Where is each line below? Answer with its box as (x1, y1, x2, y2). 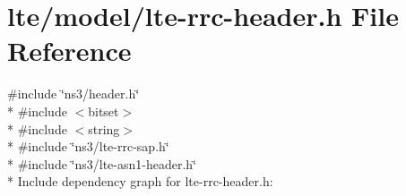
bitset (88, 101, 119, 120)
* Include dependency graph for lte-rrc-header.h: (7, 172, 273, 191)
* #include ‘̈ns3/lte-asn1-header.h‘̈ (7, 154, 196, 173)
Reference (7, 32, 132, 69)
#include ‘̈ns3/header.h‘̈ (7, 84, 140, 103)
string (88, 119, 120, 138)
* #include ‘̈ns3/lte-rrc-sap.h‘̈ (7, 137, 169, 156)
